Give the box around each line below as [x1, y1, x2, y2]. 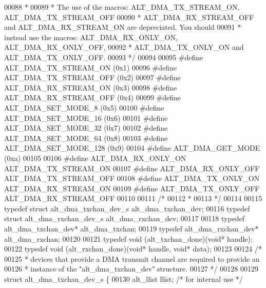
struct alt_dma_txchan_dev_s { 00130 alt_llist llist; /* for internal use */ [4, 274, 243, 284]
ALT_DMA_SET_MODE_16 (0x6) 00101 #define [4, 112, 168, 123]
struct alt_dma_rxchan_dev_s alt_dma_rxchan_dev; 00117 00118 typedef [4, 213, 245, 224]
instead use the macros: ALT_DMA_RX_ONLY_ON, [4, 31, 178, 42]
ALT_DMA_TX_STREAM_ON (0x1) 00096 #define [4, 62, 177, 73]
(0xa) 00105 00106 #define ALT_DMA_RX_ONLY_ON [4, 152, 186, 163]
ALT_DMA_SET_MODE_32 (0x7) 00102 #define [4, 122, 168, 133]
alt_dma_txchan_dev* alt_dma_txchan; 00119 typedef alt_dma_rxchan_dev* [4, 223, 259, 234]
